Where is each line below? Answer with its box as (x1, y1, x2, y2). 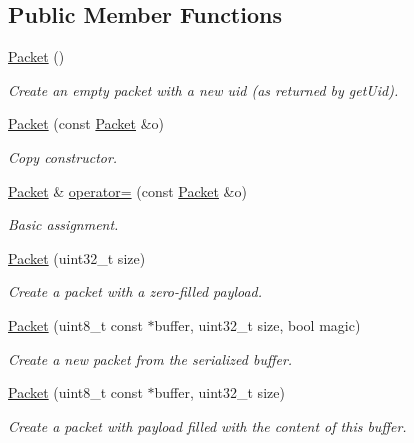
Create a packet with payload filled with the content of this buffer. (8, 415, 407, 436)
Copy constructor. (8, 146, 118, 167)
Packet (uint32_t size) (8, 247, 146, 268)
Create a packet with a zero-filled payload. (8, 281, 263, 302)
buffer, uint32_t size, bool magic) (154, 314, 361, 335)
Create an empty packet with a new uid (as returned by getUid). (8, 79, 399, 100)
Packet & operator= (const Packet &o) (8, 180, 247, 201)
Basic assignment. (8, 214, 119, 235)
